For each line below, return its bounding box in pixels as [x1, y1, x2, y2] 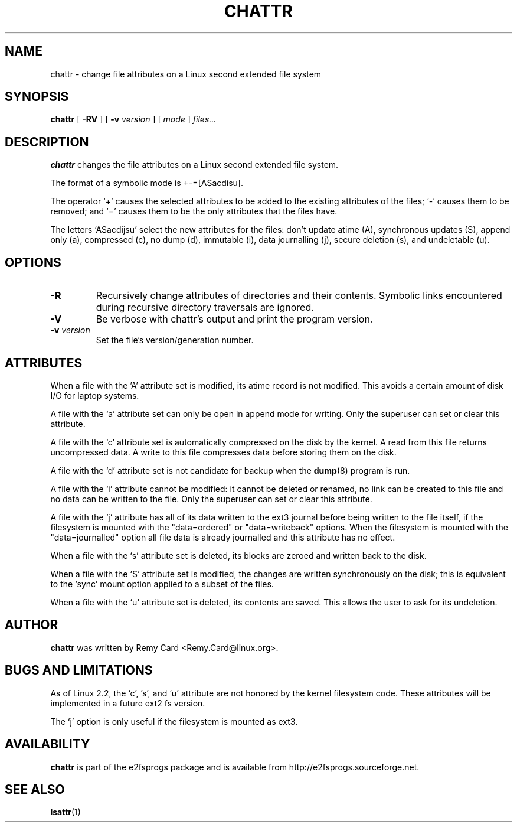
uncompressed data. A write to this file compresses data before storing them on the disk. [50, 447, 397, 457]
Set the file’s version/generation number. [96, 335, 254, 346]
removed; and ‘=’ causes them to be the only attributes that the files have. [50, 206, 338, 217]
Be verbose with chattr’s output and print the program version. [96, 313, 373, 325]
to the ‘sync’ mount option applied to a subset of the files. [50, 578, 274, 589]
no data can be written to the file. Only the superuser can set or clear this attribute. [50, 493, 372, 504]
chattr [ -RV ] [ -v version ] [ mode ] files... [50, 114, 217, 125]
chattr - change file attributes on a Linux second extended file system [50, 69, 322, 79]
